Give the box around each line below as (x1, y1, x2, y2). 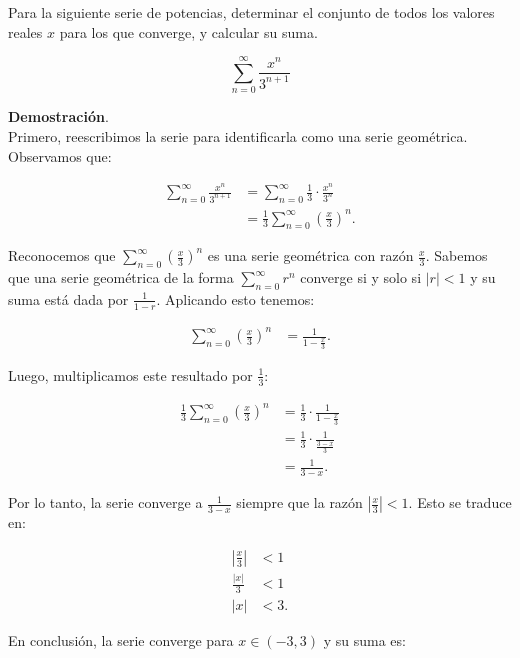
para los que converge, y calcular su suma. (59, 21, 318, 42)
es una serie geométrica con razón (207, 245, 414, 266)
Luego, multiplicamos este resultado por (8, 364, 253, 385)
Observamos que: (8, 145, 112, 166)
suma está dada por (8, 288, 129, 309)
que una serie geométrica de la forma (8, 267, 234, 288)
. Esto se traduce (408, 492, 512, 513)
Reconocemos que (8, 245, 116, 266)
